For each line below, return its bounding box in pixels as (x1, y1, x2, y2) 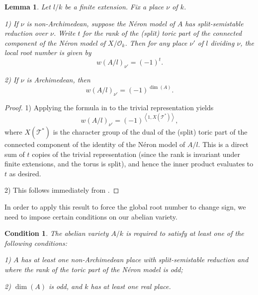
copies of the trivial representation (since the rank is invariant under (32, 148, 240, 159)
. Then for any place (125, 37, 187, 48)
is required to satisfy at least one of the (126, 228, 244, 238)
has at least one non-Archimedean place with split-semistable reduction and (21, 254, 249, 265)
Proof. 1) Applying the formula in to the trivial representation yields (4, 102, 214, 113)
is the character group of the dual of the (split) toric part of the (53, 127, 248, 137)
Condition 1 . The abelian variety (4, 228, 109, 238)
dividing (210, 37, 235, 48)
